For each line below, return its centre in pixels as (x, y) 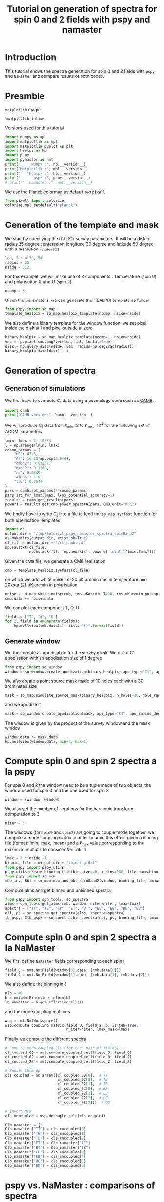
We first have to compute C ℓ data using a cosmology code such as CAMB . (80, 401)
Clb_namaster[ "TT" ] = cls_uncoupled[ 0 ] (46, 1129)
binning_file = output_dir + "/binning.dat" (51, 863)
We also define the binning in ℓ (36, 984)
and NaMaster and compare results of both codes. (55, 76)
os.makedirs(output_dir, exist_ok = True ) (47, 538)
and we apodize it (23, 704)
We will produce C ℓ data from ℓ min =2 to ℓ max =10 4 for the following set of (78, 426)
